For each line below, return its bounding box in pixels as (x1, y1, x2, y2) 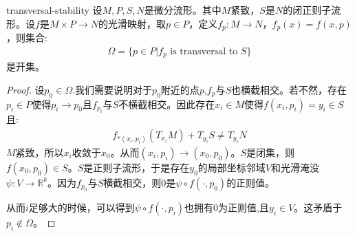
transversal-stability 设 (6, 3, 103, 17)
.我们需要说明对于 (72, 82, 153, 96)
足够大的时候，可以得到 (28, 200, 135, 215)
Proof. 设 (6, 82, 45, 96)
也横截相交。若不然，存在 (230, 82, 347, 96)
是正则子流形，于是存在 (83, 160, 190, 174)
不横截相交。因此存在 (118, 96, 215, 111)
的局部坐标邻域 (197, 160, 266, 174)
